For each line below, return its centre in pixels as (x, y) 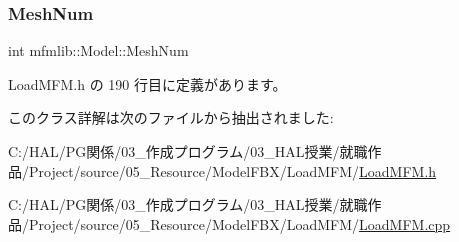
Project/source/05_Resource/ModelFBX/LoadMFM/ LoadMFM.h (232, 170)
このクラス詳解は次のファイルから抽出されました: (171, 117)
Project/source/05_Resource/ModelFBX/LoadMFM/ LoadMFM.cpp (239, 223)
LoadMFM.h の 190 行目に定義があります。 (147, 83)
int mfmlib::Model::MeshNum (98, 50)
